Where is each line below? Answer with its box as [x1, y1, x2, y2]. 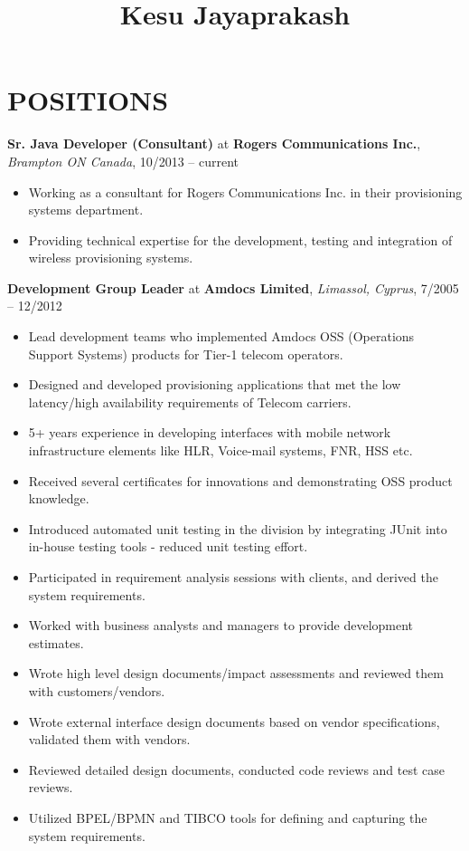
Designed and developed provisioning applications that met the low [28, 375, 401, 394]
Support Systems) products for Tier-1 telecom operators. [28, 344, 343, 363]
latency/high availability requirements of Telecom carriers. [28, 392, 352, 411]
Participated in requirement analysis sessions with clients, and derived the [28, 568, 438, 586]
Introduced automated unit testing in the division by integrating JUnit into [28, 519, 447, 538]
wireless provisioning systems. [28, 248, 193, 267]
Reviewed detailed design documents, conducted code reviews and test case [28, 760, 446, 779]
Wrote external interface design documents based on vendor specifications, [28, 712, 440, 731]
